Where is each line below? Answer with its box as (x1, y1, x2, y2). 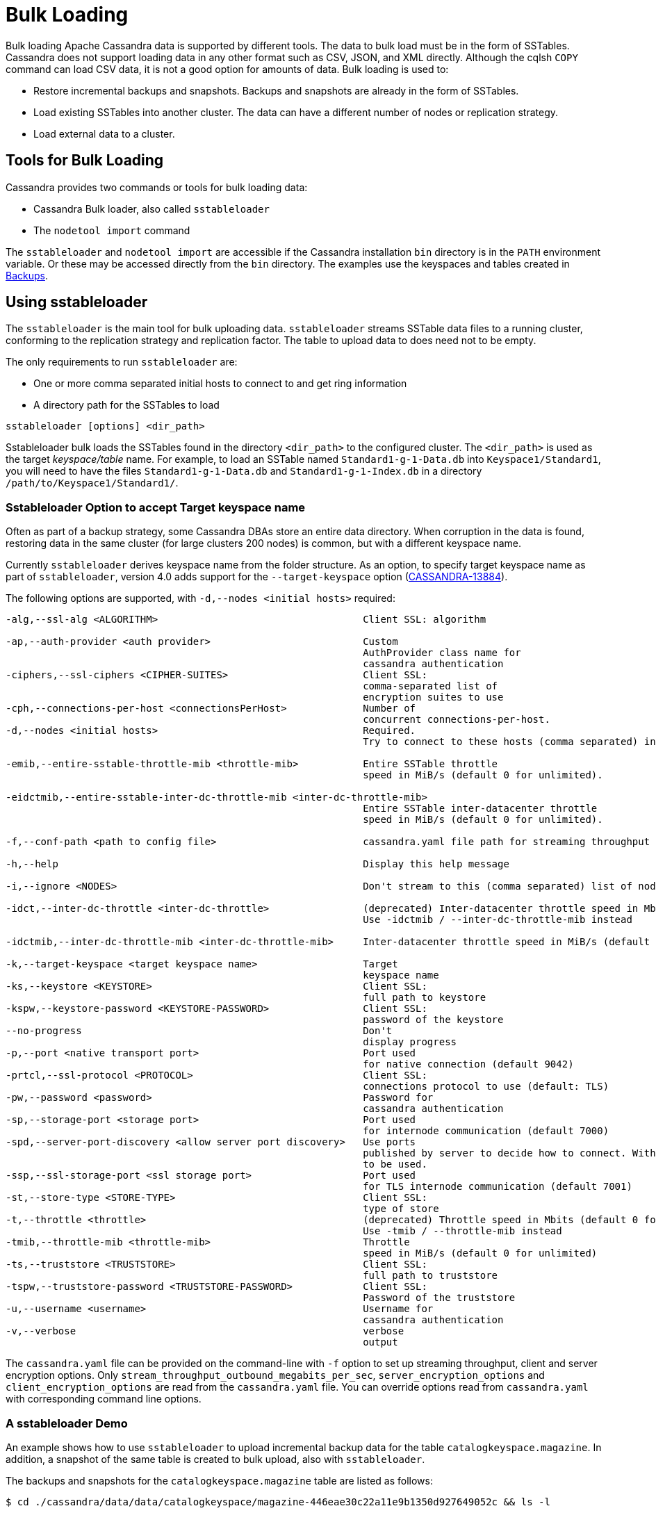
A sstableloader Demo (6, 1416, 128, 1430)
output (363, 1336, 398, 1348)
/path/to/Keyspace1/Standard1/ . (6, 477, 179, 489)
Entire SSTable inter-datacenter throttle (363, 803, 598, 815)
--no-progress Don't (6, 1025, 393, 1037)
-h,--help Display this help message (6, 858, 509, 870)
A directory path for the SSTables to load (33, 399, 220, 411)
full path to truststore (363, 1270, 498, 1282)
